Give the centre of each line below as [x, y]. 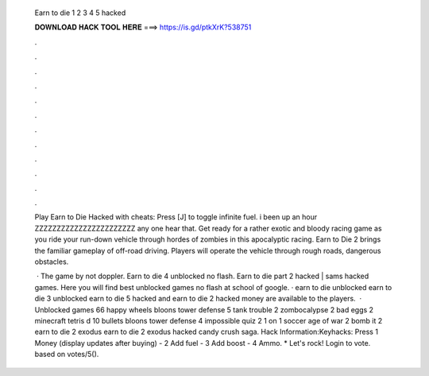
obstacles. [52, 262]
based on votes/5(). [67, 355]
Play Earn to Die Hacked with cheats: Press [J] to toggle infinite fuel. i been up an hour [176, 217]
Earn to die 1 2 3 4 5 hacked [80, 13]
